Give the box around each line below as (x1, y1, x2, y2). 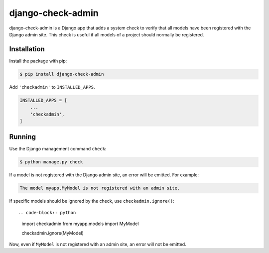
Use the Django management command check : (9, 146, 107, 152)
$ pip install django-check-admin (19, 71, 104, 77)
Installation (9, 45, 45, 53)
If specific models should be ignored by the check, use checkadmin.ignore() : (9, 198, 174, 204)
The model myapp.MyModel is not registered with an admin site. (19, 185, 180, 191)
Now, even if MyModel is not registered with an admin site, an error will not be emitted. (9, 241, 186, 247)
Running (9, 132, 36, 141)
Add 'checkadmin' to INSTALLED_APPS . (9, 84, 95, 90)
